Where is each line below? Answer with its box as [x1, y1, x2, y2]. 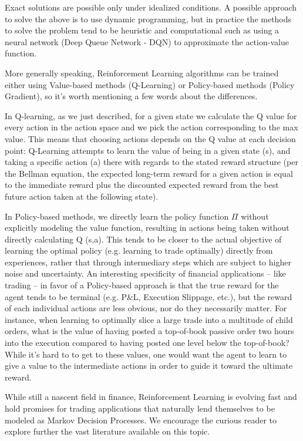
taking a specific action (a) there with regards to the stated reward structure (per [5, 156, 298, 168]
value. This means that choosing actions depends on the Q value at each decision [5, 132, 296, 144]
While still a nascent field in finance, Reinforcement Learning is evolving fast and [5, 390, 297, 403]
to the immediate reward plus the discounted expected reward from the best [5, 179, 279, 191]
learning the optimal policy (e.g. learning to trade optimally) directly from [5, 244, 273, 257]
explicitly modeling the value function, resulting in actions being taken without [5, 221, 289, 234]
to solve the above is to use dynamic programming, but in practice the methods [5, 12, 292, 25]
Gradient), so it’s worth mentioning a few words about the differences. [5, 90, 258, 102]
